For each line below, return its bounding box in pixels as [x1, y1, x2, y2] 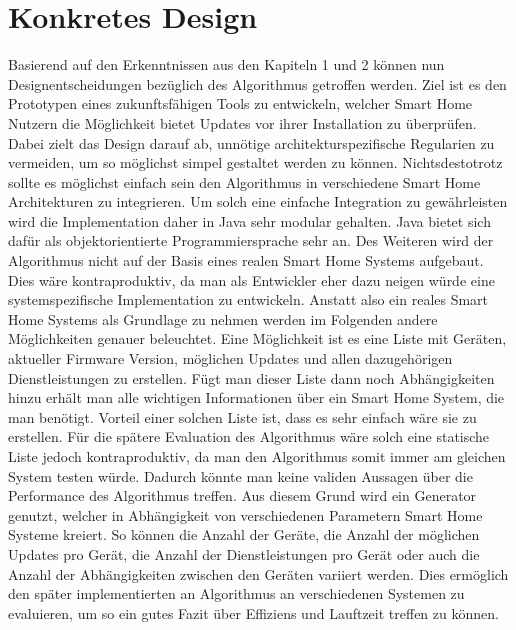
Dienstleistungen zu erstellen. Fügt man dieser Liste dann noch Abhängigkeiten [8, 367, 495, 388]
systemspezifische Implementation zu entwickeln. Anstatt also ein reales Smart [8, 289, 489, 310]
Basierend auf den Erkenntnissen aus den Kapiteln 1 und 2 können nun [8, 54, 445, 75]
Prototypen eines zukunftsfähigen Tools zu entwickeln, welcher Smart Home [8, 93, 473, 114]
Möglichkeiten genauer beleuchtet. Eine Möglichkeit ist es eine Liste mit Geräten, [8, 328, 507, 349]
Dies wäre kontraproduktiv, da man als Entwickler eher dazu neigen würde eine [8, 269, 495, 290]
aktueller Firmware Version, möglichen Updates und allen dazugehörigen [8, 348, 453, 369]
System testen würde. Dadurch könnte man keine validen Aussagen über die [8, 465, 473, 486]
